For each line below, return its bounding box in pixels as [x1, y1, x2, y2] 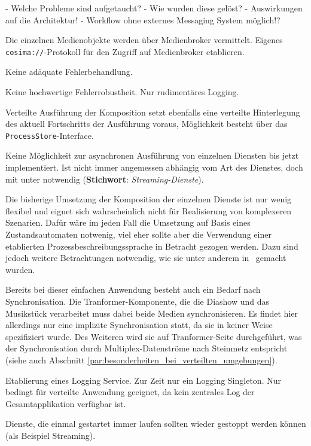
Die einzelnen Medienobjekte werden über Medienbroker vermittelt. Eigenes [5, 34, 283, 46]
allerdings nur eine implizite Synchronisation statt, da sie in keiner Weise [5, 318, 273, 331]
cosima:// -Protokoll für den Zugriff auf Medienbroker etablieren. [5, 45, 245, 57]
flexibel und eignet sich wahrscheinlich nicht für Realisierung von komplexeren [5, 204, 292, 217]
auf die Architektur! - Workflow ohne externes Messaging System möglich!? [5, 13, 280, 26]
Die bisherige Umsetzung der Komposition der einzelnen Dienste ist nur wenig [5, 193, 292, 205]
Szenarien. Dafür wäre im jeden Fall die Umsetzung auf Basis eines [5, 216, 251, 229]
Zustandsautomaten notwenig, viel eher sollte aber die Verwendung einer [5, 228, 272, 241]
